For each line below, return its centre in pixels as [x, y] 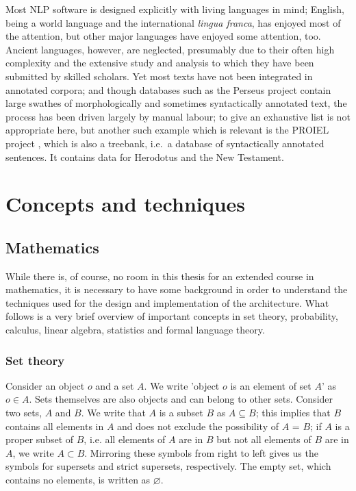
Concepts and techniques [126, 204]
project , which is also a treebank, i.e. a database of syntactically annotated [165, 143]
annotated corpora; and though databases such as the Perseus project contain [168, 89]
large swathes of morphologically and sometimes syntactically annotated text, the [176, 103]
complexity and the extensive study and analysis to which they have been [160, 63]
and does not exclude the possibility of [198, 426]
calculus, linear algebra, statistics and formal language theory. [135, 330]
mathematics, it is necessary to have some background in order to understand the [177, 289]
